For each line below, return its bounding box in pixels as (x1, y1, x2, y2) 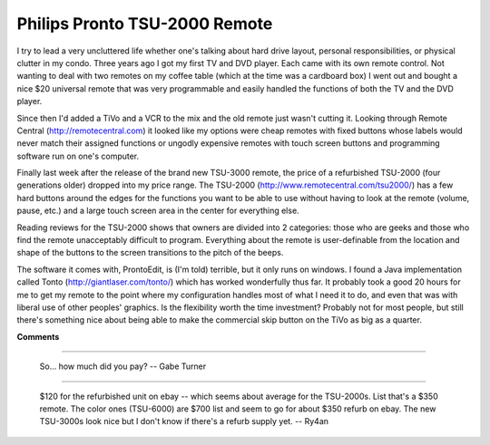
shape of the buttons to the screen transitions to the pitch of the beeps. (16, 247, 284, 258)
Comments (16, 331, 60, 342)
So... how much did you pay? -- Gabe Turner (39, 361, 207, 372)
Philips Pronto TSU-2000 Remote (16, 14, 273, 34)
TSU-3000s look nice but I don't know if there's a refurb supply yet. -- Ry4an (39, 416, 329, 427)
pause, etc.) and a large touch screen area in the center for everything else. (16, 205, 299, 217)
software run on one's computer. (16, 150, 140, 161)
